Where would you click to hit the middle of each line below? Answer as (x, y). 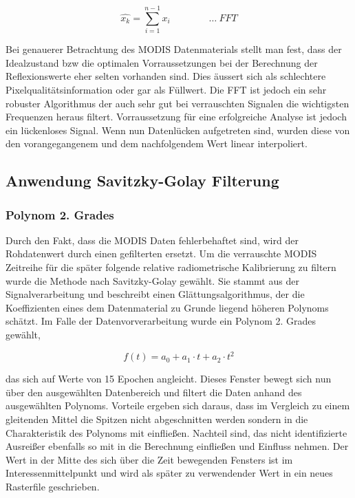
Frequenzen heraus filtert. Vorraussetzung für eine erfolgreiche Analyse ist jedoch (176, 117)
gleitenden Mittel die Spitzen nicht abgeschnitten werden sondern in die (157, 419)
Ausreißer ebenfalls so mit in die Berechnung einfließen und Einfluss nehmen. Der (177, 446)
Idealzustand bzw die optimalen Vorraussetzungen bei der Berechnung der (162, 62)
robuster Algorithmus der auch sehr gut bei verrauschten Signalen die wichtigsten (177, 103)
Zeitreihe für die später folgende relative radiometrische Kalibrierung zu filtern (171, 267)
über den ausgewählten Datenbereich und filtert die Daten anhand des (154, 392)
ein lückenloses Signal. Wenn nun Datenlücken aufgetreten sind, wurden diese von (178, 130)
